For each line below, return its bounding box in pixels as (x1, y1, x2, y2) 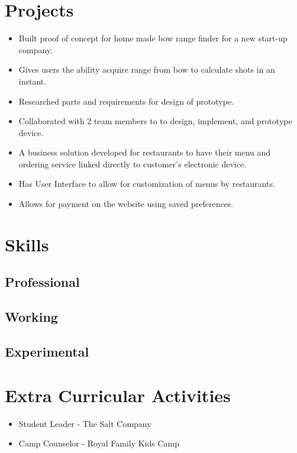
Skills (5, 232, 49, 256)
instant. (18, 75, 47, 87)
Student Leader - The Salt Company (18, 417, 151, 429)
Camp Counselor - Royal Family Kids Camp (18, 437, 180, 449)
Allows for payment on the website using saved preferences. (18, 198, 234, 210)
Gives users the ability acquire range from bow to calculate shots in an (18, 63, 275, 76)
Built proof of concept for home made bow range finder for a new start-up (18, 32, 288, 44)
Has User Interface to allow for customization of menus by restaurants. (18, 177, 275, 190)
